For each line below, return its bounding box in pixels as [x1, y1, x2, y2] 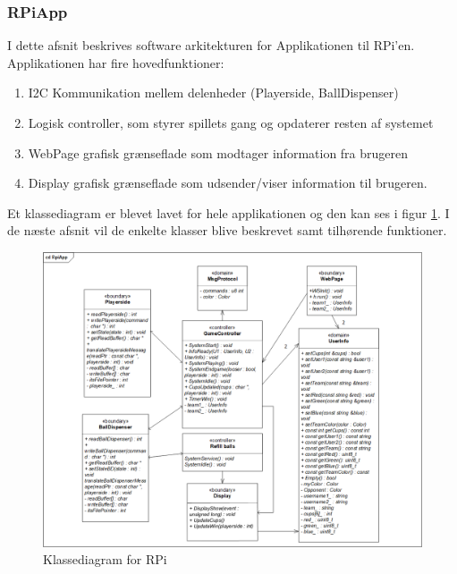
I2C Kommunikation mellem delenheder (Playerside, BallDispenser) [28, 83, 399, 102]
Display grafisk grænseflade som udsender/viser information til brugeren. [28, 173, 427, 192]
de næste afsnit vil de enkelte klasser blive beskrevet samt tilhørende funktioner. [7, 221, 447, 240]
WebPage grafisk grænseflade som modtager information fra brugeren [28, 143, 409, 162]
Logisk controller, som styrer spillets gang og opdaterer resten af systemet [28, 114, 434, 131]
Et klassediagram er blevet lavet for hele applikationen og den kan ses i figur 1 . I [7, 203, 450, 222]
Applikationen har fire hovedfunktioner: [7, 53, 224, 72]
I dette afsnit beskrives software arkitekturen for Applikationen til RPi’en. [7, 36, 415, 55]
